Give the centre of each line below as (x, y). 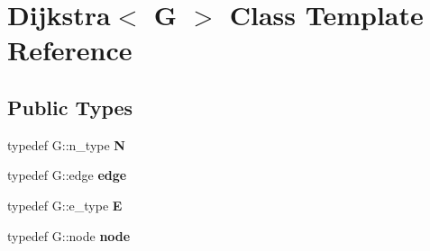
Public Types (70, 107)
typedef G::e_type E (65, 205)
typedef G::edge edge (67, 175)
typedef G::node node (69, 235)
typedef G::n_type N (66, 144)
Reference (70, 50)
